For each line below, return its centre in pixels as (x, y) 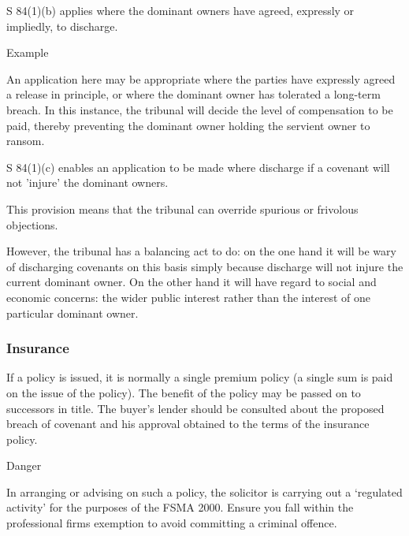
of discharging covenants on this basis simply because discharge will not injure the (205, 266)
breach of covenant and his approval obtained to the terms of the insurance (188, 424)
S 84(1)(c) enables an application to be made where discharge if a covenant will (198, 167)
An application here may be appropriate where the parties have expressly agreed (201, 78)
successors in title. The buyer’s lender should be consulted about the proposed (195, 408)
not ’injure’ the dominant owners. (87, 182)
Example (28, 52)
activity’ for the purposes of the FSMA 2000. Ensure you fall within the (180, 507)
